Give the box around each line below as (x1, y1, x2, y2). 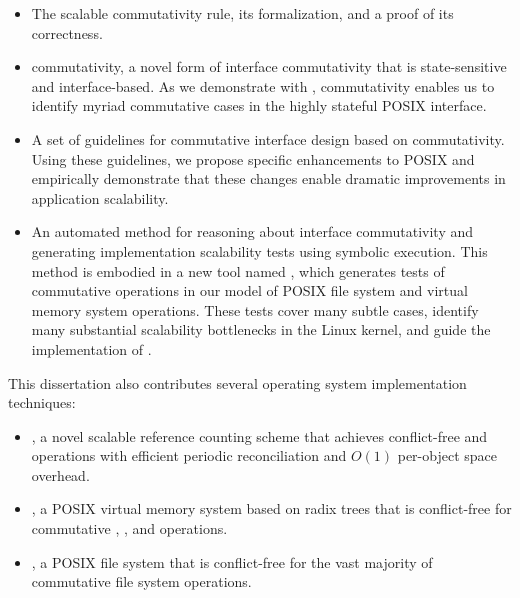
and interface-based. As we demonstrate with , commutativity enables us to (31, 75, 495, 96)
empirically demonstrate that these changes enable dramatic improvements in (31, 168, 506, 189)
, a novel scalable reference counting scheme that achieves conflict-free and (31, 425, 488, 446)
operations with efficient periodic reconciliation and (31, 445, 347, 466)
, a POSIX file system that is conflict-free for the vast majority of (31, 551, 433, 572)
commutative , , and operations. (31, 518, 228, 539)
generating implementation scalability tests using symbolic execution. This (31, 240, 488, 261)
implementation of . (31, 338, 152, 359)
